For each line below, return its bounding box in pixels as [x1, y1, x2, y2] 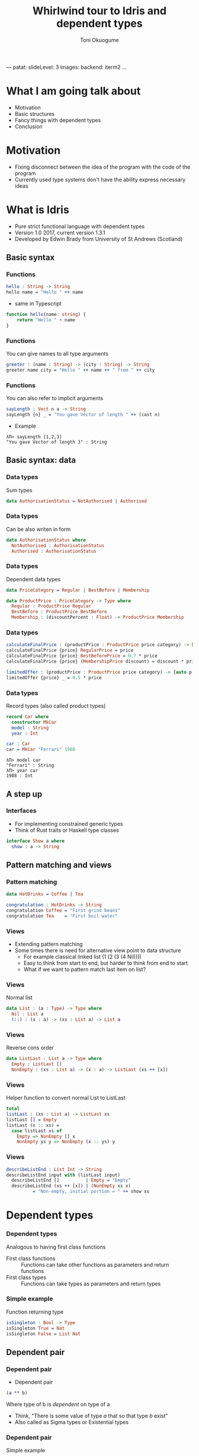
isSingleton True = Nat [6, 1325, 65, 1331]
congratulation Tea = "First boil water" [6, 913, 118, 919]
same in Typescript [14, 300, 62, 307]
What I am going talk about [6, 84, 141, 98]
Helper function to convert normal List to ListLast [6, 1094, 126, 1102]
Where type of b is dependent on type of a [6, 1400, 110, 1408]
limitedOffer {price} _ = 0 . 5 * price [6, 675, 102, 680]
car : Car [6, 741, 31, 747]
